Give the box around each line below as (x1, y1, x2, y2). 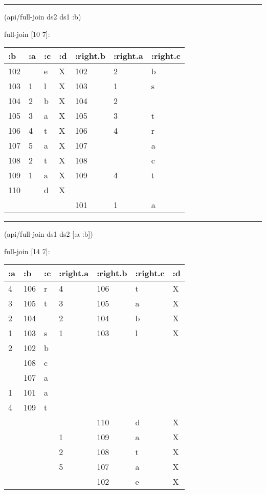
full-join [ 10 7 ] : (4, 28, 50, 39)
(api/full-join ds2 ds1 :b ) (4, 11, 81, 22)
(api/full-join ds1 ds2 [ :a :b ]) (4, 229, 93, 239)
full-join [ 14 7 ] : (4, 245, 50, 256)
